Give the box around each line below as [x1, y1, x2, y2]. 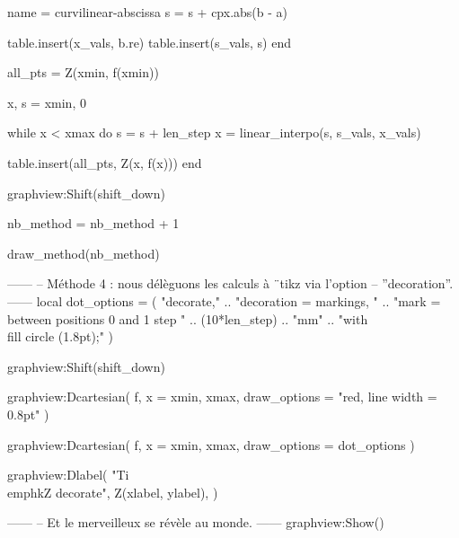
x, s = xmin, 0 [7, 93, 86, 111]
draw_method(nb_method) [7, 243, 160, 262]
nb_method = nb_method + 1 [7, 214, 180, 233]
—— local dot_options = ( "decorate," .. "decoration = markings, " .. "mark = [7, 291, 441, 310]
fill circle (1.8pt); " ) [7, 327, 114, 346]
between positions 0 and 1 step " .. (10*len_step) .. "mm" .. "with [7, 309, 368, 328]
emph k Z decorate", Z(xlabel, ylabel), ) [7, 482, 218, 501]
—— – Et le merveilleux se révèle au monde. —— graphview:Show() [7, 513, 384, 532]
